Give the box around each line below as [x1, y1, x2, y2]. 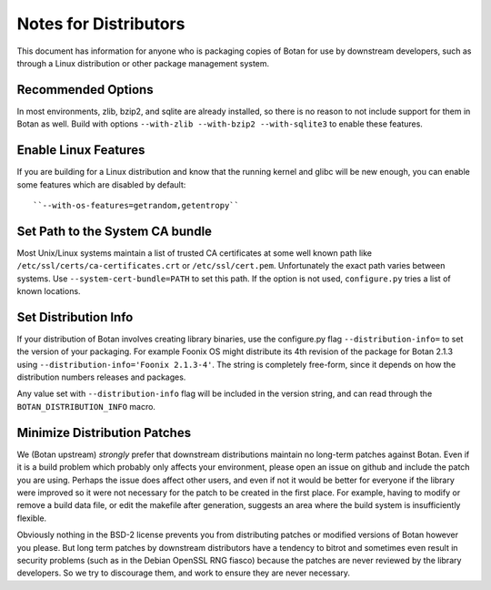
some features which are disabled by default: [16, 178, 186, 190]
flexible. [16, 513, 47, 524]
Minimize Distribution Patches [16, 424, 191, 441]
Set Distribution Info [16, 310, 134, 325]
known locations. [16, 286, 81, 296]
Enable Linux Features [16, 142, 145, 158]
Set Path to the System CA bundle [16, 223, 213, 239]
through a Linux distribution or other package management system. [16, 57, 270, 68]
